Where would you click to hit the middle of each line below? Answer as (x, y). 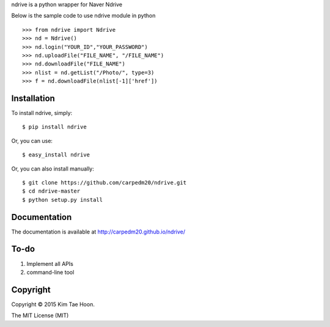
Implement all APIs (50, 263)
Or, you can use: (32, 141)
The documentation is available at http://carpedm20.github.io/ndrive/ (98, 232)
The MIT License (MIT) (40, 315)
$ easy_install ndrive (56, 155)
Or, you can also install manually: (53, 169)
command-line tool (50, 272)
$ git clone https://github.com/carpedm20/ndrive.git (104, 182)
